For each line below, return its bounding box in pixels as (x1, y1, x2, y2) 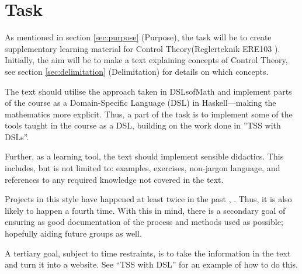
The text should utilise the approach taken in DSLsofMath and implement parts (5, 85, 292, 97)
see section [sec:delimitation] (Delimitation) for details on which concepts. (5, 65, 269, 77)
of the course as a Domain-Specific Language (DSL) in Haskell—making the (5, 96, 276, 109)
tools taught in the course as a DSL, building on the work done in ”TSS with (5, 119, 281, 131)
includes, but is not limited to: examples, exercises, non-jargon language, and (5, 162, 280, 174)
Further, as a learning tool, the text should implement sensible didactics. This (5, 150, 284, 162)
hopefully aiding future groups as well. (5, 227, 142, 240)
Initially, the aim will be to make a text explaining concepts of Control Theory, (5, 54, 288, 66)
